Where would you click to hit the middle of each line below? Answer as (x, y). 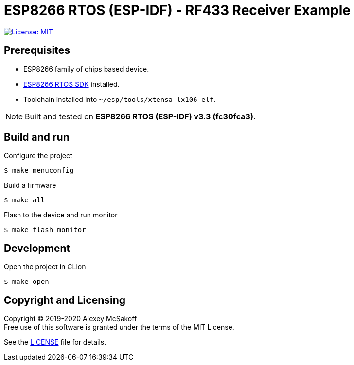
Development (37, 248)
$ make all (25, 200)
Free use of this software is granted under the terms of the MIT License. (119, 327)
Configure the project (38, 156)
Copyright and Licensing (65, 300)
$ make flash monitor (45, 230)
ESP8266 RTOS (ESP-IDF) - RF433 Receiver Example (177, 10)
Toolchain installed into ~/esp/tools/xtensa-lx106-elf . (120, 99)
